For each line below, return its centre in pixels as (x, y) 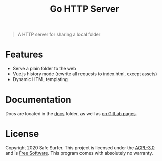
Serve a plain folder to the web (44, 69)
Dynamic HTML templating (40, 79)
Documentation (38, 100)
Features (24, 55)
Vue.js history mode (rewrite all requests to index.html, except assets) (85, 74)
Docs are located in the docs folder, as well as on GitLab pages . (71, 114)
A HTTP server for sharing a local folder (59, 34)
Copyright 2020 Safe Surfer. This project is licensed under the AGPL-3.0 (80, 148)
